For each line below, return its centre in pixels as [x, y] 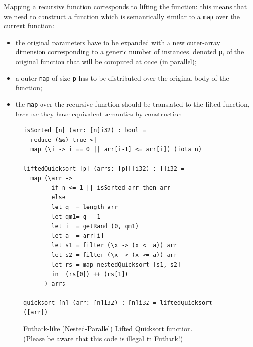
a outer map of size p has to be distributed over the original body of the [122, 78]
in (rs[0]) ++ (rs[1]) [90, 274]
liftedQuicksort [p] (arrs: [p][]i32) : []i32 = [104, 169]
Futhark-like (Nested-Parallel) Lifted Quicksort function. [108, 329]
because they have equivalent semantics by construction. [100, 113]
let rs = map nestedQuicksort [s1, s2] [116, 265]
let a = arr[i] [78, 236]
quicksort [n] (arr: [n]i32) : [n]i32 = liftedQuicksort [118, 303]
